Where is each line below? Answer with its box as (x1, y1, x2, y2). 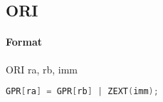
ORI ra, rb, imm (6, 61, 78, 76)
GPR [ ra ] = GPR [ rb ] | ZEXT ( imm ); (6, 86, 159, 97)
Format (6, 34, 42, 49)
